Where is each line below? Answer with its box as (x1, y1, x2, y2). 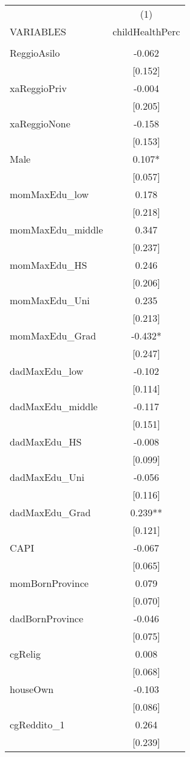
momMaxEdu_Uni (10, 293, 90, 307)
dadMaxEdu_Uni (10, 470, 84, 484)
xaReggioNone (10, 116, 70, 130)
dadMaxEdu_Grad (10, 505, 91, 519)
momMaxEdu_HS (10, 258, 87, 272)
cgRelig (10, 647, 41, 661)
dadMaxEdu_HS (10, 435, 82, 449)
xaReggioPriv (10, 81, 67, 95)
